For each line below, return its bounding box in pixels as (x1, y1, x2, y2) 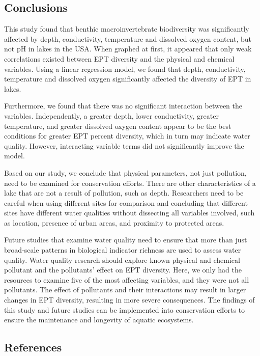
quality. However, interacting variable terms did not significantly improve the (4, 140, 244, 151)
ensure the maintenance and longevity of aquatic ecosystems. (4, 314, 194, 325)
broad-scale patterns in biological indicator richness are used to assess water (4, 244, 241, 255)
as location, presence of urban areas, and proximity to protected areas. (4, 217, 224, 228)
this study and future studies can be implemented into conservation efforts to (4, 304, 245, 315)
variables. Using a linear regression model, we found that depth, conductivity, (4, 63, 246, 74)
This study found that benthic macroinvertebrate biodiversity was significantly (4, 23, 249, 34)
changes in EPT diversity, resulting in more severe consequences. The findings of (4, 294, 255, 305)
